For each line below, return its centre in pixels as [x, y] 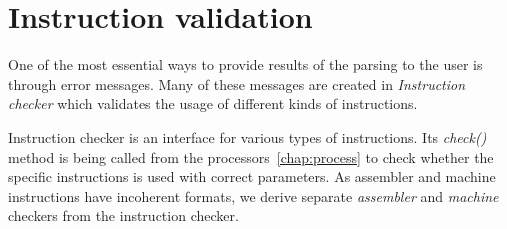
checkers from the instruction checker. [123, 215]
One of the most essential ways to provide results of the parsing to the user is [245, 64]
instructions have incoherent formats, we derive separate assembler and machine [253, 195]
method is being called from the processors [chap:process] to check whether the [251, 156]
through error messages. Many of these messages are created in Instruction [237, 83]
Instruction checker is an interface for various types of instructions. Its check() [247, 136]
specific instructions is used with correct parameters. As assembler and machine [252, 176]
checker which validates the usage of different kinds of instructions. [213, 103]
